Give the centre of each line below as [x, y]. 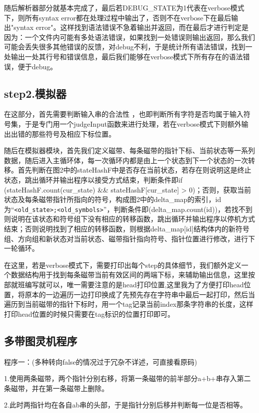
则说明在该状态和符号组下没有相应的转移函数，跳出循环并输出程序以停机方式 [129, 219]
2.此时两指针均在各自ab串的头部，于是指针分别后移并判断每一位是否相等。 [126, 405]
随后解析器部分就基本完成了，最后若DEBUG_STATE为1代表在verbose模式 [124, 7]
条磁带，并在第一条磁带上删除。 [56, 388]
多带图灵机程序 [41, 340]
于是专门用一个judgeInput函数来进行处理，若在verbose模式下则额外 [133, 123]
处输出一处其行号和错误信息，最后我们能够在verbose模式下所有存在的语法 [124, 56]
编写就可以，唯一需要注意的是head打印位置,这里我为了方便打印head [134, 284]
